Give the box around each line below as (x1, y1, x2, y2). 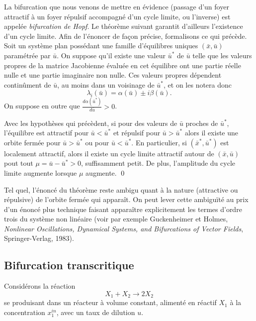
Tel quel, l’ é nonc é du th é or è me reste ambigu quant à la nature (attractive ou (4, 184, 238, 195)
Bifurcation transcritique (4, 257, 134, 273)
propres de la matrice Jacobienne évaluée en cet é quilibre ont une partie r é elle (4, 60, 241, 70)
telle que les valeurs (192, 50, 252, 60)
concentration (4, 307, 45, 317)
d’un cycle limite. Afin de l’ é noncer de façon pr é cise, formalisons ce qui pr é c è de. (4, 30, 247, 41)
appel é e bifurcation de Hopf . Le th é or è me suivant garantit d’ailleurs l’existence (4, 21, 243, 31)
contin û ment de (4, 79, 51, 90)
